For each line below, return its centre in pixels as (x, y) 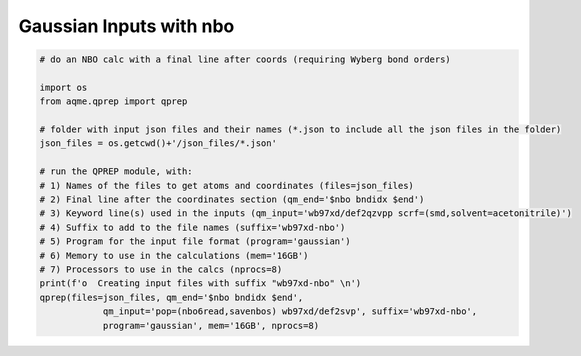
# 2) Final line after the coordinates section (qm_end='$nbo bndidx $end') (232, 199)
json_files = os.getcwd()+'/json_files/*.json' (158, 143)
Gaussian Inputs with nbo (126, 26)
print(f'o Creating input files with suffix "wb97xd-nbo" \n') (200, 283)
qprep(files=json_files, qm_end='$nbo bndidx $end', (171, 297)
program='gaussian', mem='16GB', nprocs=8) (211, 325)
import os (63, 87)
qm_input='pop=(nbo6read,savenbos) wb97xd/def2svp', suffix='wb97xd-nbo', (290, 311)
